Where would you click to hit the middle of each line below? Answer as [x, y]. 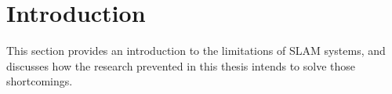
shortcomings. [40, 81]
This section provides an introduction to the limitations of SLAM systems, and [196, 51]
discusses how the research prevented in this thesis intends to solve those [181, 65]
